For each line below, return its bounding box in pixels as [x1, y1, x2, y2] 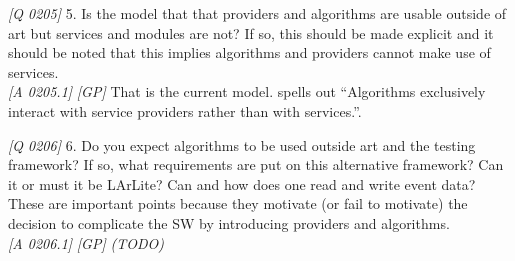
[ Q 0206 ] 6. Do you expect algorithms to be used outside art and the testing [8, 134, 476, 155]
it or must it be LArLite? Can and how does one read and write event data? [8, 173, 476, 194]
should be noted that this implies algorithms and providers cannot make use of [8, 42, 491, 63]
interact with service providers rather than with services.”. [8, 100, 362, 121]
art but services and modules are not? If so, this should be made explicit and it [8, 22, 494, 43]
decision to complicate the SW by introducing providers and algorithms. [8, 212, 450, 233]
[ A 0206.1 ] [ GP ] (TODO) [8, 232, 164, 253]
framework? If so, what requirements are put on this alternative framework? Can [8, 154, 504, 175]
